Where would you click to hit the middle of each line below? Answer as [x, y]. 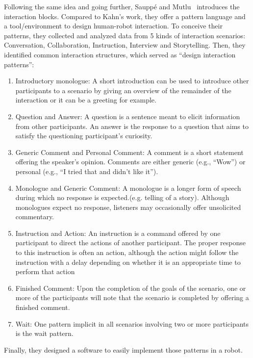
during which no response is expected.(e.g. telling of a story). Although [122, 197]
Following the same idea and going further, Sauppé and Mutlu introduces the [122, 6]
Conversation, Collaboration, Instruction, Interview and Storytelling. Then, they [125, 45]
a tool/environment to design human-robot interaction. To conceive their [113, 26]
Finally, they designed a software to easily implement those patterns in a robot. [123, 349]
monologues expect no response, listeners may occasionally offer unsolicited [128, 207]
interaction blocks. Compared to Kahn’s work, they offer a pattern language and [125, 16]
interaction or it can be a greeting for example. [86, 100]
